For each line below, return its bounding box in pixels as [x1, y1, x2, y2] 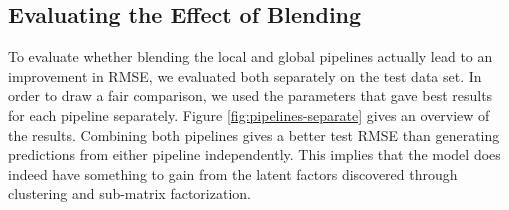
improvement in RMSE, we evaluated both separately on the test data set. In [8, 65, 482, 86]
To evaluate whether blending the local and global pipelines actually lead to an [8, 46, 493, 67]
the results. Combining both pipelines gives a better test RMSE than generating [8, 124, 500, 145]
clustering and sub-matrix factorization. [8, 183, 251, 204]
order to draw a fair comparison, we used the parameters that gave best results [8, 85, 493, 106]
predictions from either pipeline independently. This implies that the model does [8, 144, 501, 165]
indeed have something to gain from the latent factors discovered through [8, 163, 458, 184]
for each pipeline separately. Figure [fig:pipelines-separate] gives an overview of [8, 104, 490, 125]
